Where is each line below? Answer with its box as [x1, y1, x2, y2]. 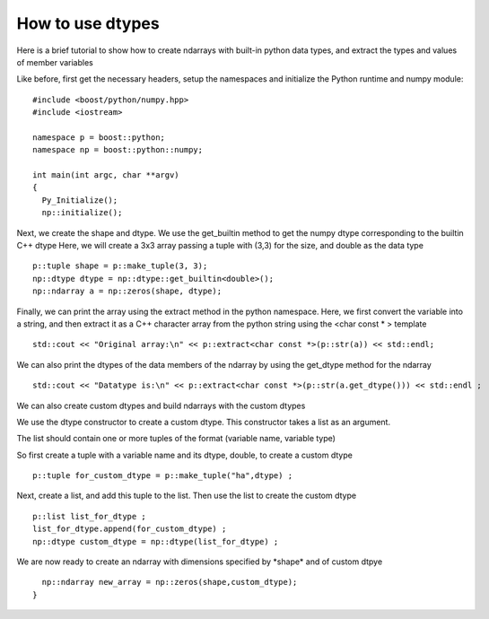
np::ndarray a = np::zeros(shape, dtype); [32, 286, 223, 296]
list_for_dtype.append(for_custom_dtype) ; [32, 524, 227, 534]
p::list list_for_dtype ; [32, 511, 147, 521]
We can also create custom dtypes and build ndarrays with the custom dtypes [16, 400, 306, 411]
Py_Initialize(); [41, 195, 118, 205]
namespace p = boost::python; [32, 132, 166, 143]
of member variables [16, 57, 93, 67]
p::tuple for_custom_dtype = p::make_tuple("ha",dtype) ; [32, 471, 293, 481]
